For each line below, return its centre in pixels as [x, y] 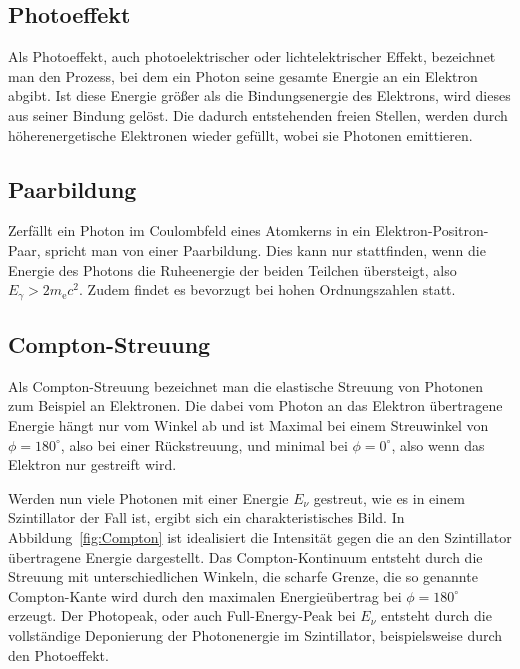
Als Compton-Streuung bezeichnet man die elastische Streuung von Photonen [245, 385]
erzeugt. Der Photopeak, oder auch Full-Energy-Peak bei [182, 615]
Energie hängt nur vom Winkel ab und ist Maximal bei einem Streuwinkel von [248, 425]
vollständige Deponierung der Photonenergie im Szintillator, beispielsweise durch [255, 634]
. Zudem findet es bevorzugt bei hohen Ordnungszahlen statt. [267, 289]
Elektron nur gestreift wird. [92, 464]
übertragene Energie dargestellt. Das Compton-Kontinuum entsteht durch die [245, 556]
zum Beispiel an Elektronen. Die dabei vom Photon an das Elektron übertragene [255, 405]
